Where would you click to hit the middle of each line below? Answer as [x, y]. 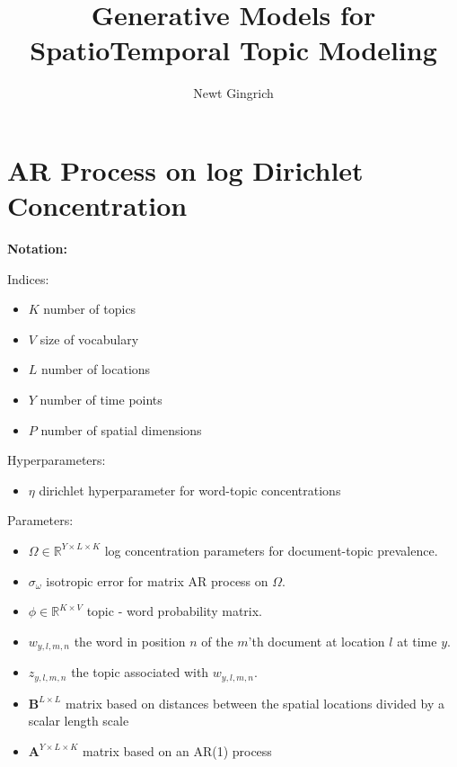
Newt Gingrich [233, 93]
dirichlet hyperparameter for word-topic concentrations [190, 490]
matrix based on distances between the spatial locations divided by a [255, 703]
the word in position [130, 641]
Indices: [28, 278]
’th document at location [316, 641]
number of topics [90, 309]
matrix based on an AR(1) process [177, 750]
